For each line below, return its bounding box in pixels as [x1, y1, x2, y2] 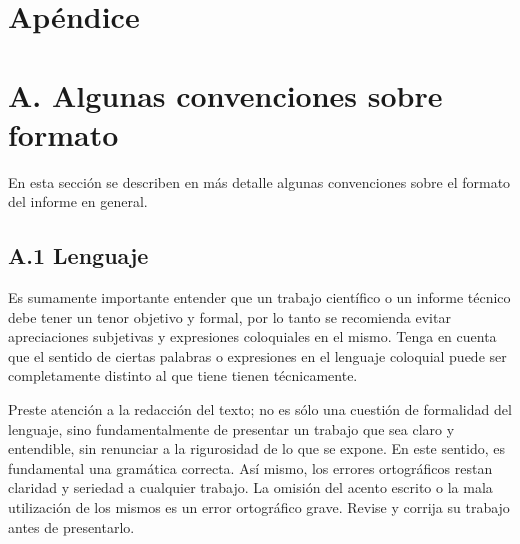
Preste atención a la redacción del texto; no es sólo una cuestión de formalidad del [8, 399, 512, 420]
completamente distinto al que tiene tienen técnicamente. [8, 365, 358, 386]
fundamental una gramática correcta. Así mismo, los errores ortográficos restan [8, 457, 493, 478]
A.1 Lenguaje [8, 240, 149, 271]
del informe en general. [8, 191, 148, 212]
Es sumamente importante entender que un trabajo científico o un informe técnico [8, 287, 511, 308]
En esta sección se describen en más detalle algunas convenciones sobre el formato [8, 171, 511, 192]
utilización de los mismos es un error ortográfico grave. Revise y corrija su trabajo [8, 497, 510, 518]
